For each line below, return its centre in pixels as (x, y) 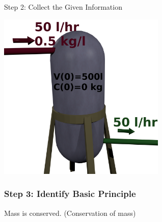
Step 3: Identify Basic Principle (70, 194)
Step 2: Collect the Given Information (63, 7)
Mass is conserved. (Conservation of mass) (70, 213)
